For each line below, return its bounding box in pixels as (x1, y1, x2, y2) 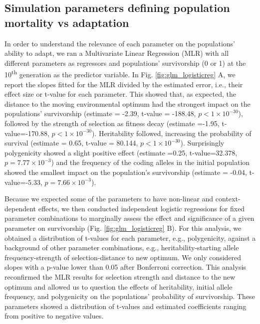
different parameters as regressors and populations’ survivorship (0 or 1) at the (4, 57, 246, 68)
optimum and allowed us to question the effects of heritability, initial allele (4, 281, 233, 292)
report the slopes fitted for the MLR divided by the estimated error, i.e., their (4, 79, 243, 89)
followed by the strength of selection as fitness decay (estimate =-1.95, (4, 118, 220, 128)
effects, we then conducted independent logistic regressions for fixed (38, 203, 245, 213)
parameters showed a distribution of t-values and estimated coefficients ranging (4, 301, 247, 311)
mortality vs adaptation (4, 14, 129, 30)
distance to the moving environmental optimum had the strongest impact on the (4, 98, 251, 109)
